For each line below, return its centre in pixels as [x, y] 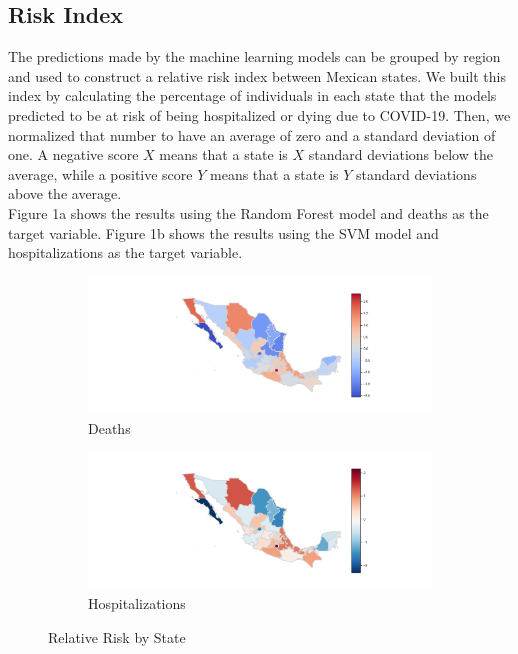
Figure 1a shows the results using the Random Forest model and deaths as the [248, 212]
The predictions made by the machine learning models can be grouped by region [254, 56]
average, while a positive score [100, 173]
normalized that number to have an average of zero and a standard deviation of [252, 134]
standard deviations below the [400, 154]
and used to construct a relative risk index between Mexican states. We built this [257, 75]
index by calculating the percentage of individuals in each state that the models [252, 95]
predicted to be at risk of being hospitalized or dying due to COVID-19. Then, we [259, 114]
